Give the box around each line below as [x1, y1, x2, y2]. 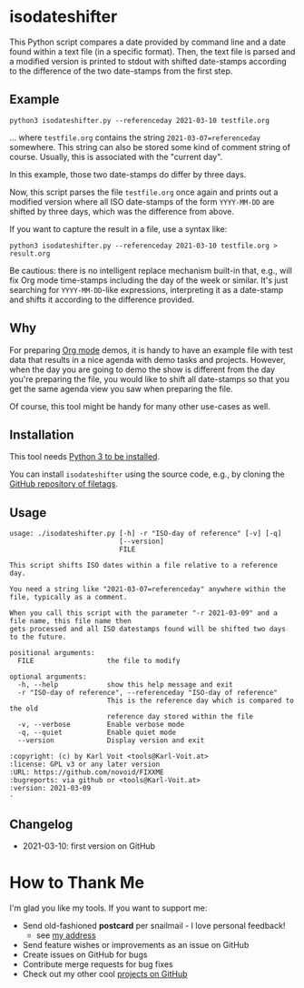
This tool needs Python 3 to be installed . [9, 451, 161, 462]
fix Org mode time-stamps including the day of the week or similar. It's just [9, 275, 289, 286]
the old [9, 704, 39, 713]
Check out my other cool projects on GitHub [22, 968, 188, 979]
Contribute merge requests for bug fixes [22, 958, 174, 970]
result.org [9, 248, 51, 258]
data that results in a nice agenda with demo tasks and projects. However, [9, 354, 286, 365]
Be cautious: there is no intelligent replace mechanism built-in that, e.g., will [9, 265, 292, 276]
